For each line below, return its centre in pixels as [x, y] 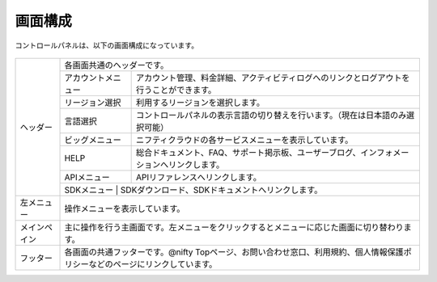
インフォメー [385, 152]
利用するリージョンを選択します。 [200, 103]
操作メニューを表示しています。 [125, 208]
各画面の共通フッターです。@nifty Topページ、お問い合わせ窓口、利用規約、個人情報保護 [234, 252]
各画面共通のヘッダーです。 [117, 65]
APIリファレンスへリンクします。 [199, 177]
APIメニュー [87, 177]
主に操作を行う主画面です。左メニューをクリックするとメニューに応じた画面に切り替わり [234, 227]
